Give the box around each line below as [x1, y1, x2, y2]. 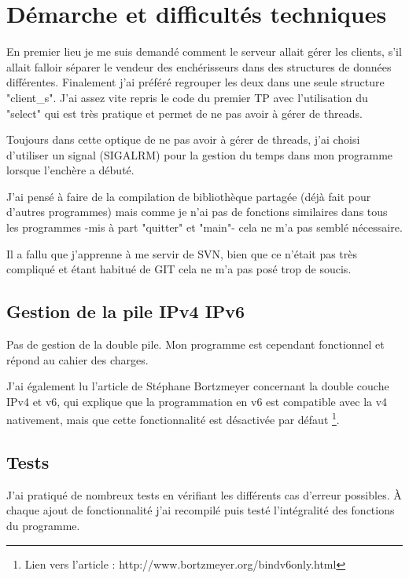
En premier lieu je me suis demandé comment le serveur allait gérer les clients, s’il [6, 43, 402, 60]
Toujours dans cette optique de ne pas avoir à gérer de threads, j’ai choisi [6, 131, 360, 148]
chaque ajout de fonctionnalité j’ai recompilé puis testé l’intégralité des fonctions [6, 502, 395, 518]
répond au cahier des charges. [6, 351, 149, 368]
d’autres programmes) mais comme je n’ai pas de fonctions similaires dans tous [6, 203, 388, 220]
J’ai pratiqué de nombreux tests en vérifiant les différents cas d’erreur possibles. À [6, 486, 402, 503]
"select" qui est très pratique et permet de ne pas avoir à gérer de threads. [6, 104, 363, 121]
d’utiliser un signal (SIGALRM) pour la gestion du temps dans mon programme [6, 146, 393, 163]
